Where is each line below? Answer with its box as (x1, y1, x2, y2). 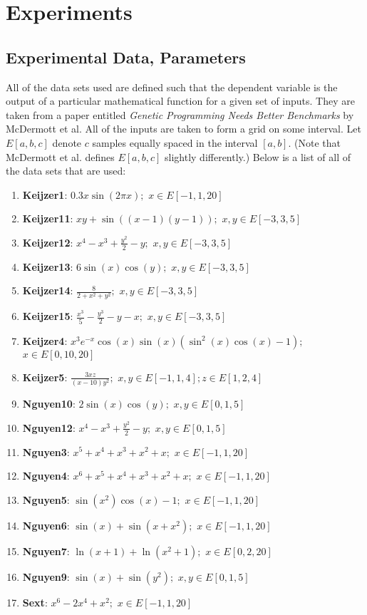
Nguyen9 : (22, 569, 70, 584)
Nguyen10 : (22, 396, 76, 411)
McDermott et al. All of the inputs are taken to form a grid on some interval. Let (6, 121, 361, 136)
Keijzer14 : (22, 283, 73, 298)
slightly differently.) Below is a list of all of (165, 149, 351, 164)
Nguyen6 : (22, 517, 70, 532)
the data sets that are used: (6, 163, 126, 178)
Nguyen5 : (22, 492, 70, 507)
